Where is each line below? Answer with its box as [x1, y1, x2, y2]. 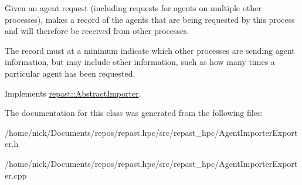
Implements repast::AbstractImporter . [5, 87, 141, 99]
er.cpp [5, 169, 27, 181]
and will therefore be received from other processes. [5, 25, 189, 37]
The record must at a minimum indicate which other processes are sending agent [5, 44, 295, 56]
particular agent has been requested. [5, 67, 135, 79]
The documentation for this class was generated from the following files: [5, 107, 263, 119]
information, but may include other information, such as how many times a [5, 56, 275, 68]
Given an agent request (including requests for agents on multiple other [5, 2, 262, 13]
